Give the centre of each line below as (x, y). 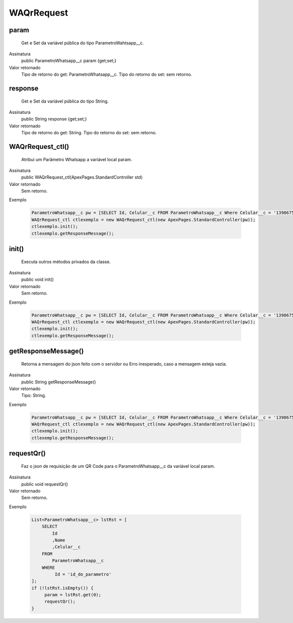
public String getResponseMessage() (59, 382)
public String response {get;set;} (54, 119)
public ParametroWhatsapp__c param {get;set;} (69, 61)
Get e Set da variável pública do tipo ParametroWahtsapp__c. (83, 43)
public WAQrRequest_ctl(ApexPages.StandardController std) (82, 177)
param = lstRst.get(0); (73, 595)
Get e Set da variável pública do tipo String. (65, 101)
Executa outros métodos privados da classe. (66, 262)
